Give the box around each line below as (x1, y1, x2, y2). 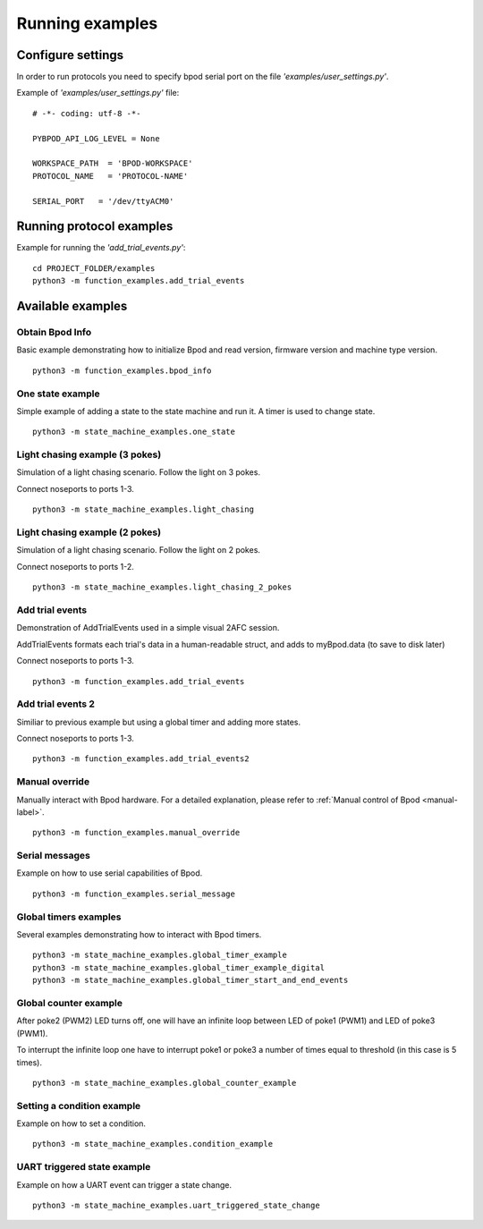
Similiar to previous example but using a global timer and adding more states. (16, 716, 301, 727)
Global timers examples (16, 911, 122, 923)
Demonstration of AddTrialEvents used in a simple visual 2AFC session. (16, 623, 280, 633)
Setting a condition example (16, 1099, 141, 1112)
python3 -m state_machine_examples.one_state (32, 427, 236, 437)
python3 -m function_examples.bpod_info (32, 365, 212, 376)
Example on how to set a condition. (16, 1118, 147, 1129)
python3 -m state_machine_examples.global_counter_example (32, 1078, 297, 1088)
